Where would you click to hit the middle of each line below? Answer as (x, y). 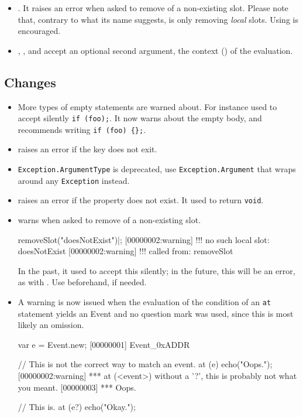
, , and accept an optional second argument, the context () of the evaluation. (155, 50)
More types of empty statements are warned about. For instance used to (147, 106)
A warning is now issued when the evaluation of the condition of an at (144, 302)
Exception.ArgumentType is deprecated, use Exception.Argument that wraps (157, 169)
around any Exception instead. (74, 180)
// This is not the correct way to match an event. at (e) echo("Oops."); (145, 364)
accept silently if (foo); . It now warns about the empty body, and (140, 118)
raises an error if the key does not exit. (87, 149)
